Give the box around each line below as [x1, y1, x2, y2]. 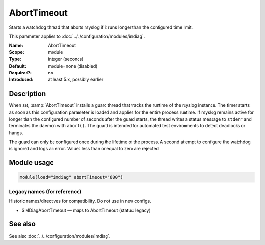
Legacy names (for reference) [9, 188, 82, 195]
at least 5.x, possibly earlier [48, 76, 104, 83]
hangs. [9, 130, 23, 136]
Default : [9, 63, 26, 69]
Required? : [9, 70, 32, 75]
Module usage [9, 158, 54, 167]
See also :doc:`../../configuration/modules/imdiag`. [9, 233, 111, 239]
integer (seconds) [48, 56, 84, 62]
